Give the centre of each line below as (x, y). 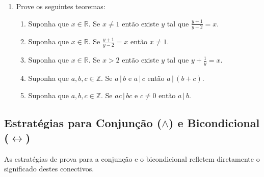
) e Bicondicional (214, 122)
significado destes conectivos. (49, 169)
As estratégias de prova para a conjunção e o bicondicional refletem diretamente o (132, 158)
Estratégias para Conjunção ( (83, 122)
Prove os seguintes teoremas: (61, 6)
